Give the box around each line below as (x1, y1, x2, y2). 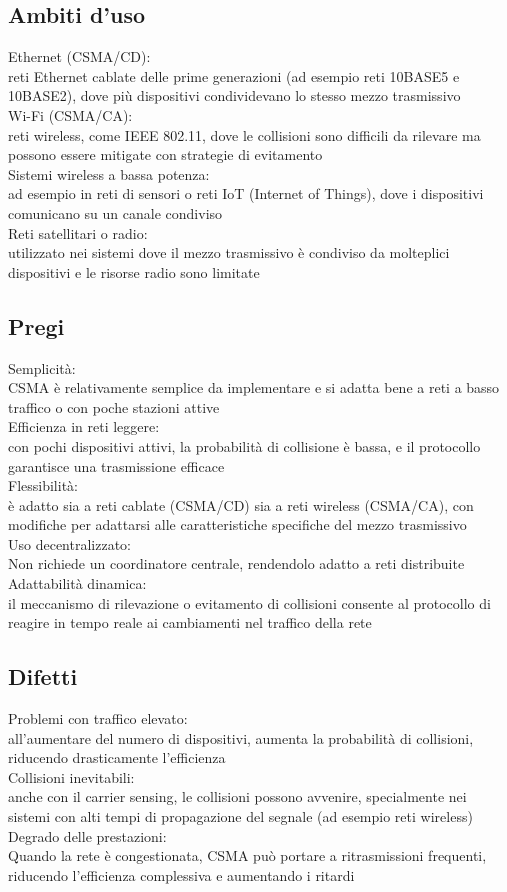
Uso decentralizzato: (8, 533, 131, 554)
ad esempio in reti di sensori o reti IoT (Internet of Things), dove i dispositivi (8, 183, 484, 204)
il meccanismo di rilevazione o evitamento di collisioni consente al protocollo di (8, 592, 491, 613)
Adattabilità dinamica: (8, 573, 147, 594)
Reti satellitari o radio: (8, 222, 148, 243)
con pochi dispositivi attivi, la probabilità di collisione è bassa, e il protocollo (8, 435, 481, 456)
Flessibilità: (8, 475, 78, 496)
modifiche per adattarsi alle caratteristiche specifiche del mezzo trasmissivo (8, 514, 467, 535)
